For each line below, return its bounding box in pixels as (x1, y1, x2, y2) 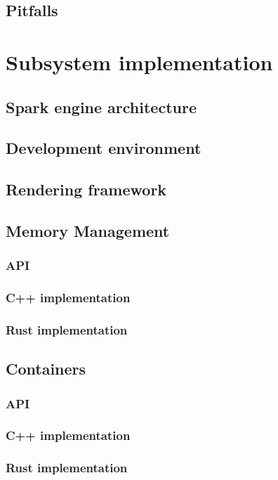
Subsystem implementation (6, 47, 273, 76)
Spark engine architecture (6, 96, 197, 117)
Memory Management (6, 219, 170, 241)
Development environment (6, 137, 201, 159)
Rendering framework (6, 179, 167, 200)
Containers (6, 358, 86, 380)
